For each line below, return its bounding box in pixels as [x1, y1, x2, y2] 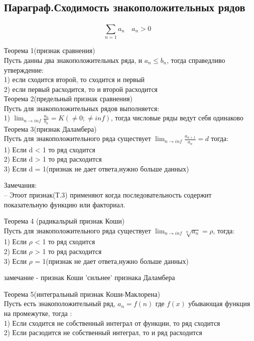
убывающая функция [188, 298, 250, 309]
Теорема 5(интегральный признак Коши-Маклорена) [4, 288, 160, 299]
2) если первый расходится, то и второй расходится [4, 84, 158, 94]
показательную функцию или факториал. [4, 199, 126, 209]
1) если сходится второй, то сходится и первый [4, 74, 145, 85]
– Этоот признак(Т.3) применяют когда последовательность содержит [4, 189, 212, 199]
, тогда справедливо [166, 55, 226, 65]
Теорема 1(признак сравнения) [4, 45, 95, 56]
